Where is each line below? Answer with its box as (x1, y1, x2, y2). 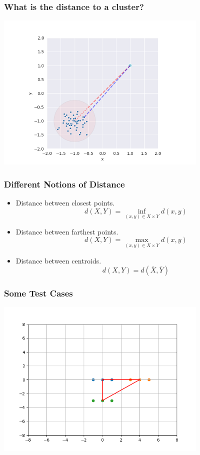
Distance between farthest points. (15, 226, 118, 236)
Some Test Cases (4, 287, 73, 299)
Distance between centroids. (15, 255, 101, 265)
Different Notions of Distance (4, 177, 125, 190)
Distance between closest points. (15, 197, 115, 208)
